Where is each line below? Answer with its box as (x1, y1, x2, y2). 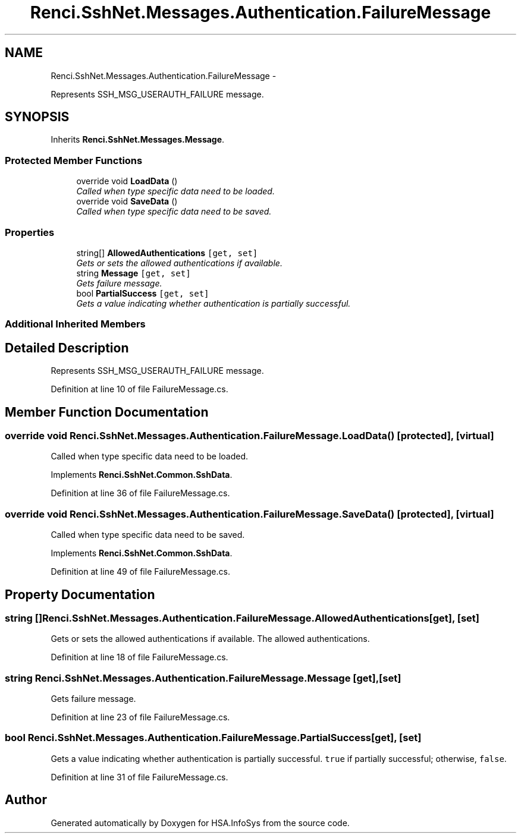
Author (5, 792, 47, 808)
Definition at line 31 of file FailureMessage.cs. (51, 771, 228, 782)
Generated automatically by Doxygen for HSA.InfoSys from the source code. (51, 817, 350, 828)
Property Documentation (5, 587, 155, 602)
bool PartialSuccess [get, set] (76, 288, 209, 298)
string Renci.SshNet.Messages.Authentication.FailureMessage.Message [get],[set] (5, 672, 401, 684)
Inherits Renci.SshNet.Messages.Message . (51, 134, 225, 145)
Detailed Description (5, 340, 129, 355)
